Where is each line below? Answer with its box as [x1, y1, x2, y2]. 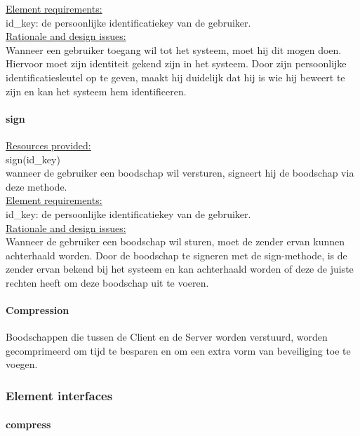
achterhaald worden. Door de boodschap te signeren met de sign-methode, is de [6, 247, 347, 262]
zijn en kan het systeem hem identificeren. [6, 83, 187, 98]
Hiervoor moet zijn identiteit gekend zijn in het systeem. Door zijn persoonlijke [6, 56, 347, 71]
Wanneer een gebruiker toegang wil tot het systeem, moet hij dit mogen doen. [6, 42, 342, 57]
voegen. [6, 357, 38, 372]
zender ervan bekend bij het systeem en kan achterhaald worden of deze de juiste [6, 261, 354, 276]
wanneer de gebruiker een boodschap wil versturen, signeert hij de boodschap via [6, 165, 354, 180]
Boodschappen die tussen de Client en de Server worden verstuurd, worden [6, 329, 328, 344]
